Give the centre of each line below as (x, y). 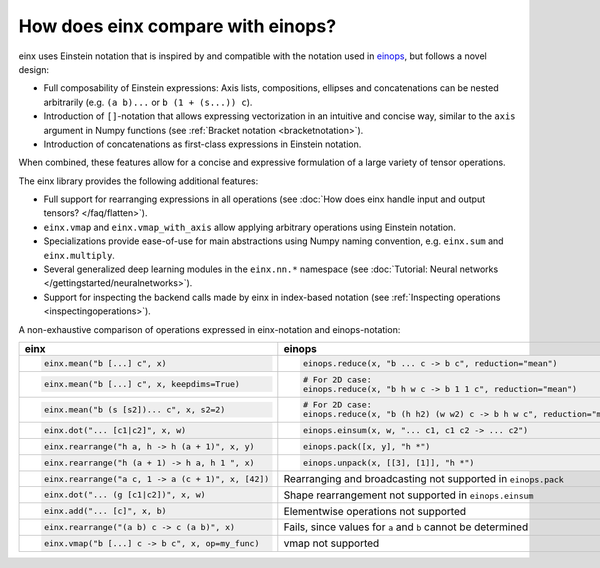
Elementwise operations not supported (375, 511)
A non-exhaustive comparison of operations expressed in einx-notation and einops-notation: (209, 329)
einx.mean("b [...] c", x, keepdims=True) (141, 384)
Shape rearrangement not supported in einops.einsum (408, 495)
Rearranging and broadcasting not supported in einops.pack (423, 479)
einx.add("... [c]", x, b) (105, 511)
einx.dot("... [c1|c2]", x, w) (115, 430)
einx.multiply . (79, 255)
